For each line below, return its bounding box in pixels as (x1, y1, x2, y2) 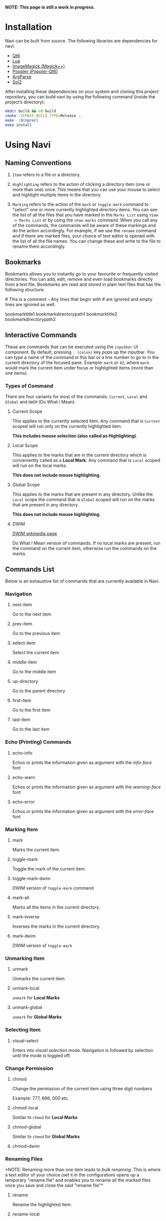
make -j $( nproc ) (5, 118, 39, 123)
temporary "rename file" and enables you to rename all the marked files (5, 1177, 151, 1183)
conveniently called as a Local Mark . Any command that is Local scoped (12, 457, 161, 463)
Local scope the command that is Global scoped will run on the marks (12, 497, 155, 502)
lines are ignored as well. (5, 302, 56, 308)
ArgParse (12, 74, 32, 80)
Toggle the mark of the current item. (12, 866, 86, 872)
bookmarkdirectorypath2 (5, 317, 56, 322)
